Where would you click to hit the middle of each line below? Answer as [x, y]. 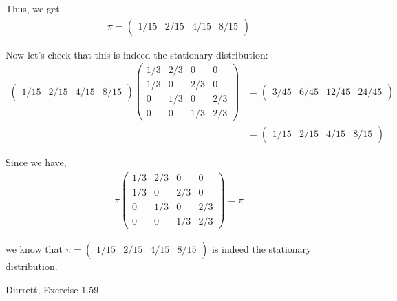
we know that [34, 249]
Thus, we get [33, 8]
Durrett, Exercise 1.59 [52, 289]
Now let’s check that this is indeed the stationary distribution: [137, 54]
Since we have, [36, 162]
